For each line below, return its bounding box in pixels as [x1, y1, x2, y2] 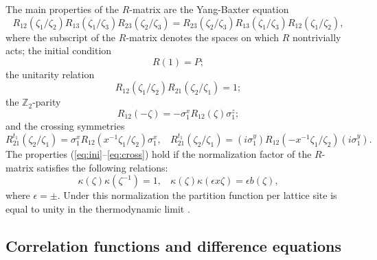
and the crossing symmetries [5, 119, 125, 133]
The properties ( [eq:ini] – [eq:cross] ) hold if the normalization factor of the [5, 146, 312, 161]
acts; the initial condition [5, 43, 112, 58]
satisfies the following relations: [36, 160, 168, 174]
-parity [32, 95, 61, 109]
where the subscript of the [5, 29, 116, 44]
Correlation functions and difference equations [5, 235, 341, 256]
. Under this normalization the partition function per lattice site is [57, 188, 337, 202]
